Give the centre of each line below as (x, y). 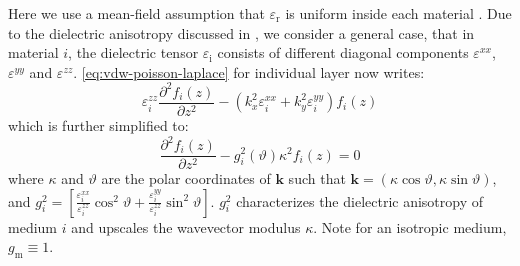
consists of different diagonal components (343, 52)
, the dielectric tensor (133, 52)
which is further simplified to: (98, 124)
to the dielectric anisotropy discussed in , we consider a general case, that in (241, 32)
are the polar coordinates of (186, 178)
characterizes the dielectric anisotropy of (360, 200)
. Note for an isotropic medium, (410, 226)
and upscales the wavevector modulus (186, 226)
